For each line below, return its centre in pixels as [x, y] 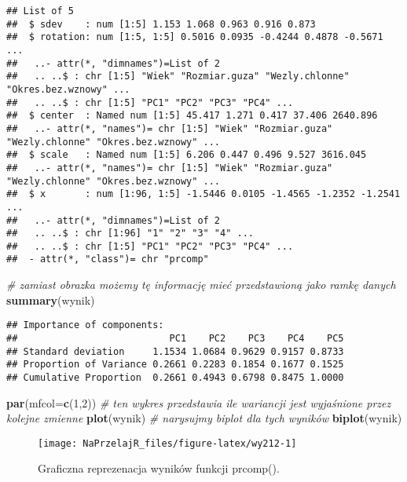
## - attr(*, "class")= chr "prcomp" [108, 259]
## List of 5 [40, 11]
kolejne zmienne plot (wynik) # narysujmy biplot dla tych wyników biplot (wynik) [204, 418]
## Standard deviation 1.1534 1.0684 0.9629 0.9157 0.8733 [175, 351]
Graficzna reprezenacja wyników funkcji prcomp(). [159, 468]
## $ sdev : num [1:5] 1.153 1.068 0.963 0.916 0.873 [161, 24]
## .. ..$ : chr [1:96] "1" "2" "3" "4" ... [130, 234]
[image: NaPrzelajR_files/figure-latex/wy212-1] [167, 443]
